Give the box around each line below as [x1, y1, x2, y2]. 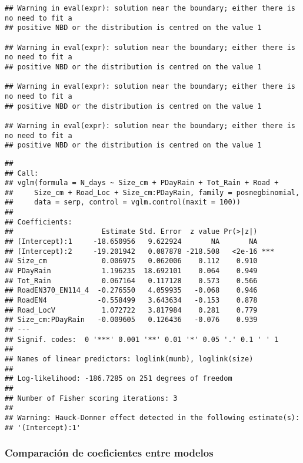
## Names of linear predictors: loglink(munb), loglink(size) [5, 354, 254, 363]
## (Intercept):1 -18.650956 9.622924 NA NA [5, 237, 258, 246]
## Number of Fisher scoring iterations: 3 [5, 394, 178, 402]
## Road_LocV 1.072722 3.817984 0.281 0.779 [5, 306, 258, 314]
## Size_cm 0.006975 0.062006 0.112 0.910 [5, 257, 258, 266]
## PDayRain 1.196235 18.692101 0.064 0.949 [5, 267, 258, 276]
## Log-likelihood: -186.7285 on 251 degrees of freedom [5, 374, 232, 383]
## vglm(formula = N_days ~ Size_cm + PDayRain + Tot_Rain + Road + [5, 179, 279, 187]
